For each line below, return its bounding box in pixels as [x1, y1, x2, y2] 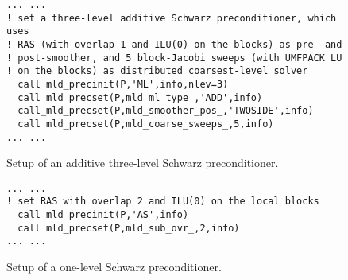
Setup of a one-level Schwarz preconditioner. [6, 259, 222, 275]
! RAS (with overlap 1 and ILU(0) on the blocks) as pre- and [6, 38, 342, 50]
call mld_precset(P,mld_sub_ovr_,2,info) [17, 222, 240, 234]
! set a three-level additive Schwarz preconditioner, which [6, 12, 337, 24]
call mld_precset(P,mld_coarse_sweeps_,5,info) [17, 118, 274, 130]
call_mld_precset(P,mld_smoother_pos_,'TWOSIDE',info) [17, 105, 314, 117]
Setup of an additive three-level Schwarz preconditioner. [6, 154, 279, 171]
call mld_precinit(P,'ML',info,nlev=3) [17, 78, 229, 90]
